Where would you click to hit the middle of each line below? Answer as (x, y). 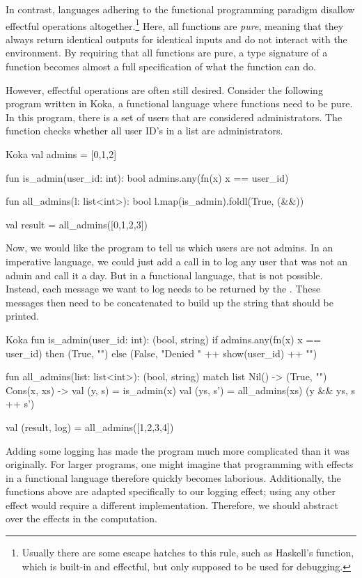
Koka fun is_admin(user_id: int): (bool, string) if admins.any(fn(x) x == (164, 339)
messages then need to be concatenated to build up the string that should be (170, 302)
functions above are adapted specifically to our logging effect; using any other (171, 491)
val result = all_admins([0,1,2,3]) (77, 224)
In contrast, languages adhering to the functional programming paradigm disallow (180, 9)
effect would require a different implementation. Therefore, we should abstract (172, 505)
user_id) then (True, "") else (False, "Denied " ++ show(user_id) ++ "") (162, 353)
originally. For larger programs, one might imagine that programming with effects (180, 464)
